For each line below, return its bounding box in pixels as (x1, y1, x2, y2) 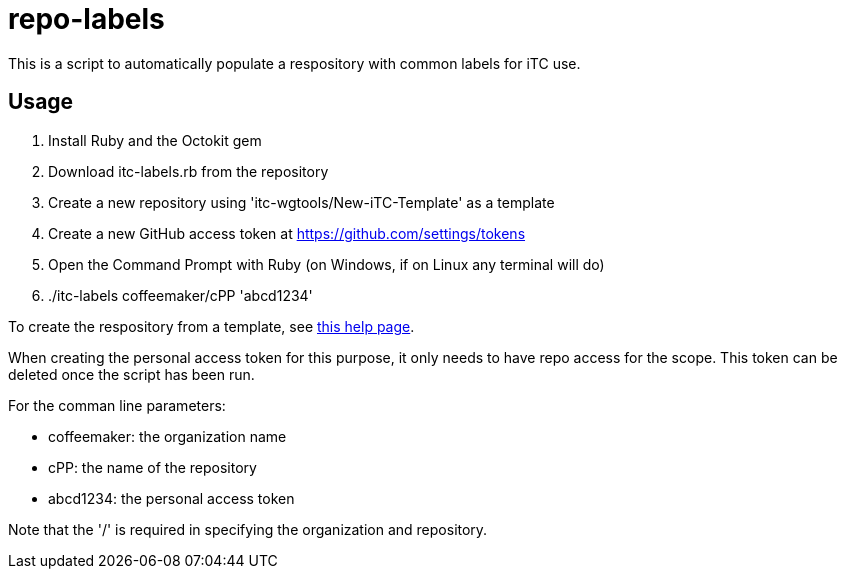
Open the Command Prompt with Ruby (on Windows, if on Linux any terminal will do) (48, 255, 605, 273)
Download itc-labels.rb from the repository (48, 162, 329, 180)
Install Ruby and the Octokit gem (48, 131, 262, 149)
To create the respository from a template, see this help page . (8, 317, 415, 335)
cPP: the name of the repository (48, 458, 257, 476)
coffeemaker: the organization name (48, 427, 287, 445)
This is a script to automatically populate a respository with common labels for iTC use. (8, 54, 581, 72)
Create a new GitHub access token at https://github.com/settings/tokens (48, 224, 526, 242)
